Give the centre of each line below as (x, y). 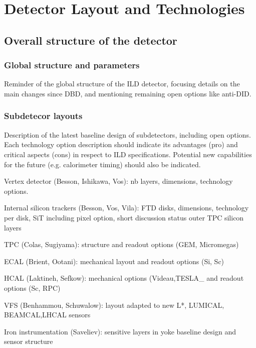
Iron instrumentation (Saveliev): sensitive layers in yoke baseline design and (120, 331)
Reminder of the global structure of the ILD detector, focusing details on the (122, 84)
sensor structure (29, 341)
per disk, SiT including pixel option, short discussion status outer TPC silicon (124, 217)
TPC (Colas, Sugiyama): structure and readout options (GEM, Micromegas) (121, 244)
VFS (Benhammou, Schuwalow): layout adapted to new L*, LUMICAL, (114, 305)
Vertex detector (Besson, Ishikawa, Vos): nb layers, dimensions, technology (118, 181)
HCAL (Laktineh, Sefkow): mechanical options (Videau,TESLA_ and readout (124, 278)
